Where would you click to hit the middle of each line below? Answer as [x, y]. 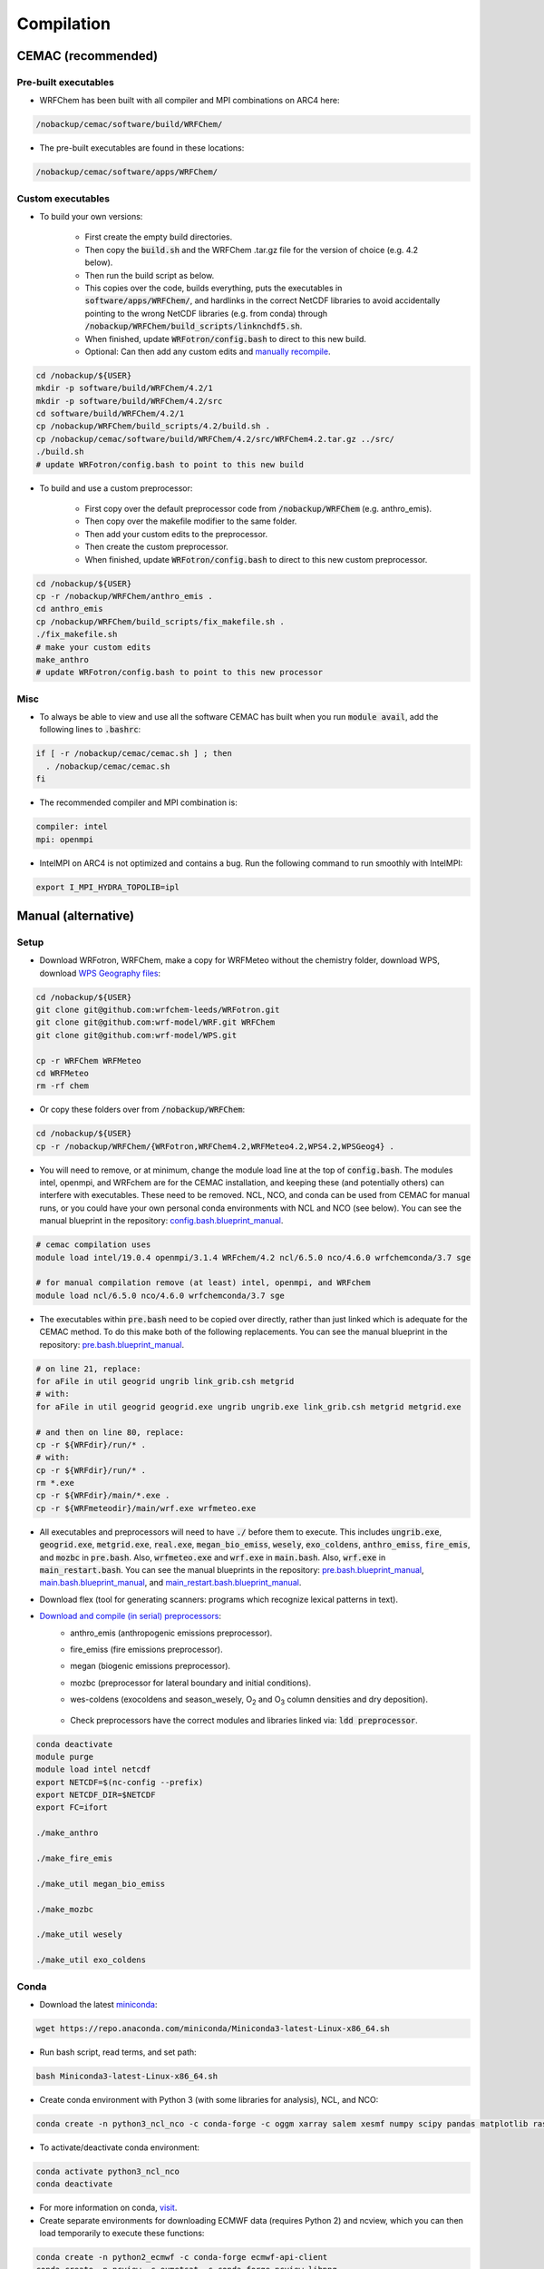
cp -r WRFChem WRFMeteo [89, 1061]
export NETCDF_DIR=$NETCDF [96, 1795]
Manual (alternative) [76, 915]
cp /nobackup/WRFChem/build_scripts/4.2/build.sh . [153, 426]
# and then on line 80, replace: [110, 1432]
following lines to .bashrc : [90, 730]
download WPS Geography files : [100, 973]
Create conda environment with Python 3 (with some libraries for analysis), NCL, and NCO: [209, 2099]
